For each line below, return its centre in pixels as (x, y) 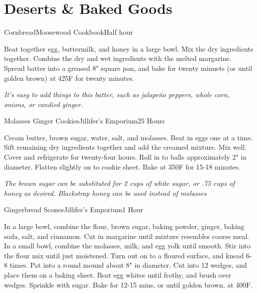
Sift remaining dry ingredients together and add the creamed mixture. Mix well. (125, 147)
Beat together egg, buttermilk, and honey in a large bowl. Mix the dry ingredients (129, 48)
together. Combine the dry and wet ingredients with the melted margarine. (118, 58)
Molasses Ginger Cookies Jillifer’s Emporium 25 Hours (84, 121)
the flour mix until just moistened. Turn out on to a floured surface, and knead (124, 255)
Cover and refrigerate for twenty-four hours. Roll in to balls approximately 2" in (125, 157)
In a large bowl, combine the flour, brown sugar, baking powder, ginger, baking (124, 226)
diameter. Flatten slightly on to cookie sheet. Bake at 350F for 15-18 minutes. (122, 166)
